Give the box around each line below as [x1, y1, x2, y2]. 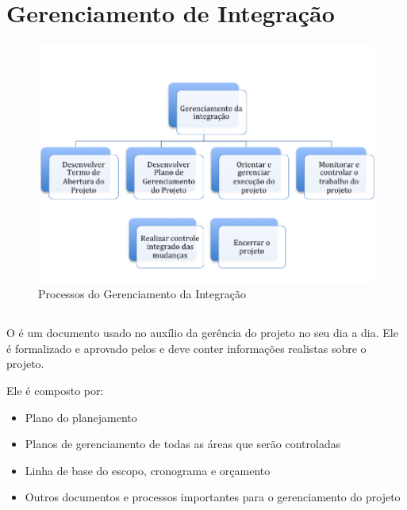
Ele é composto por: [6, 382, 104, 398]
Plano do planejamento [25, 408, 137, 425]
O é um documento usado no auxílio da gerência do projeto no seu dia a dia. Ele [6, 324, 398, 341]
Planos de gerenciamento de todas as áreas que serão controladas [25, 435, 341, 452]
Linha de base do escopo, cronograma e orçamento [25, 462, 271, 478]
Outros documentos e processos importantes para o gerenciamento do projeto [25, 489, 401, 505]
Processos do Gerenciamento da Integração [38, 286, 246, 302]
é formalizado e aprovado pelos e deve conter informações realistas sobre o [6, 339, 367, 356]
